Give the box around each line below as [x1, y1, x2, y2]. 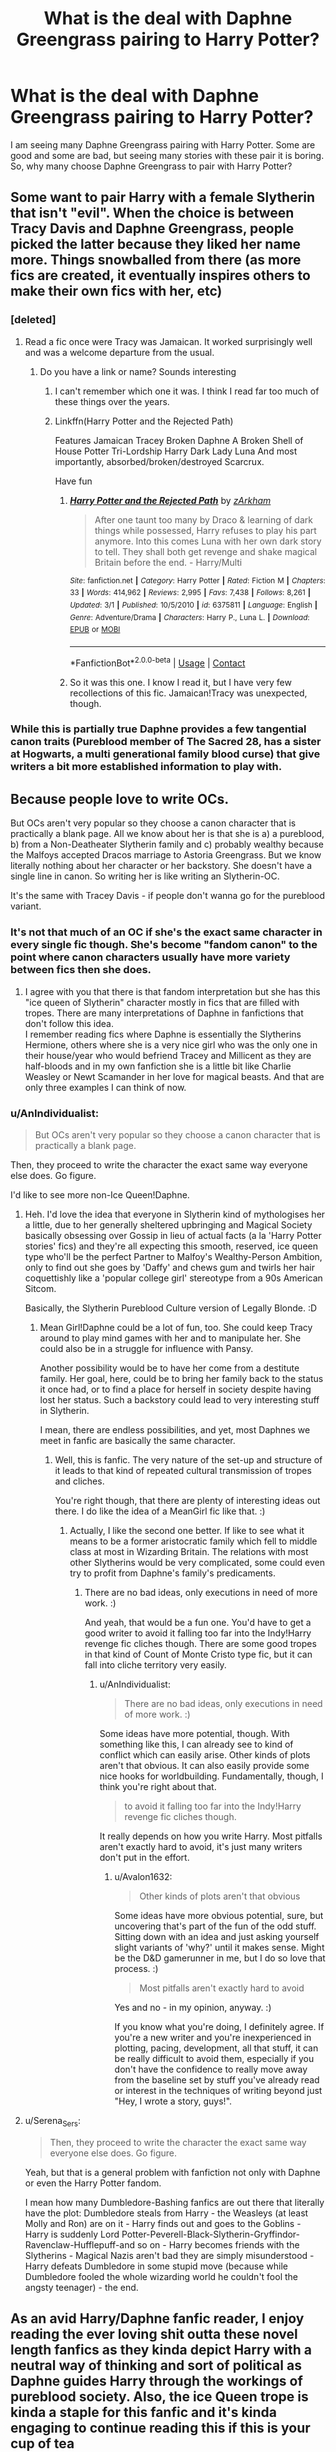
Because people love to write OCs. [10, 790, 230, 807]
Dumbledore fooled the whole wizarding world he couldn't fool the [24, 2270, 299, 2282]
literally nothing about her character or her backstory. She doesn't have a [10, 860, 313, 872]
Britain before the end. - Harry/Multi [94, 556, 243, 568]
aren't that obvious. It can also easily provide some [99, 1759, 310, 1771]
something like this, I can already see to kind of [99, 1738, 294, 1750]
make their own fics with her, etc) [10, 283, 223, 300]
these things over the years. [54, 395, 170, 407]
